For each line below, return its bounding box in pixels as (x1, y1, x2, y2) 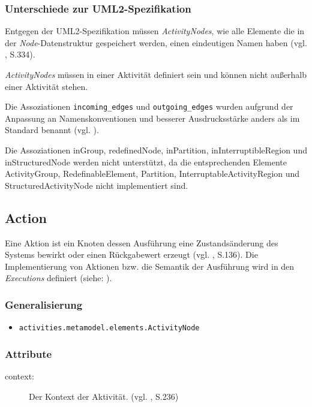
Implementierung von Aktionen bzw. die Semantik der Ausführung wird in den (5, 260, 295, 272)
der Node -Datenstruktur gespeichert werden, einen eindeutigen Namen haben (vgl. (5, 36, 307, 49)
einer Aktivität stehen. (5, 80, 88, 92)
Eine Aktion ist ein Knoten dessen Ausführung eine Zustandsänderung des (5, 236, 278, 249)
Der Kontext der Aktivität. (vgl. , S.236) (29, 390, 179, 402)
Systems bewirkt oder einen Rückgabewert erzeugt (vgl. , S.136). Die (5, 248, 258, 261)
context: (5, 370, 34, 382)
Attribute (5, 346, 52, 361)
